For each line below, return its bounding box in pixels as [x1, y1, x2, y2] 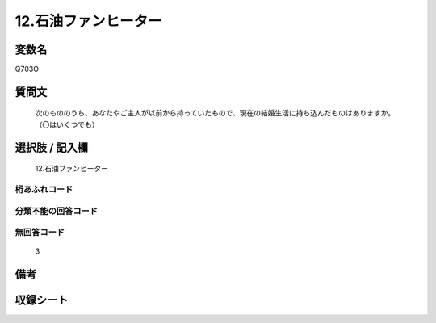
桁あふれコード [15, 184, 73, 195]
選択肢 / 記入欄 [15, 141, 89, 154]
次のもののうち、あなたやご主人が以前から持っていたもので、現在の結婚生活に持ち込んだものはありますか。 [35, 108, 396, 118]
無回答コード [15, 227, 65, 238]
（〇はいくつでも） [35, 120, 99, 129]
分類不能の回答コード [15, 205, 99, 216]
